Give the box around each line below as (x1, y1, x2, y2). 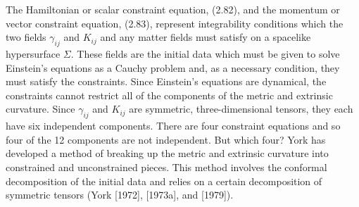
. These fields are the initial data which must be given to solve (70, 46, 340, 61)
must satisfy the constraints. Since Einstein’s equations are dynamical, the (6, 74, 327, 89)
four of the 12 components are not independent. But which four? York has (6, 132, 326, 146)
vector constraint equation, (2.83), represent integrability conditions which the (6, 15, 344, 30)
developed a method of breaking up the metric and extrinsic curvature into (6, 146, 329, 161)
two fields (6, 30, 46, 44)
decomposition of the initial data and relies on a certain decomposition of (6, 173, 322, 188)
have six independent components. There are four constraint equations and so (6, 118, 341, 133)
